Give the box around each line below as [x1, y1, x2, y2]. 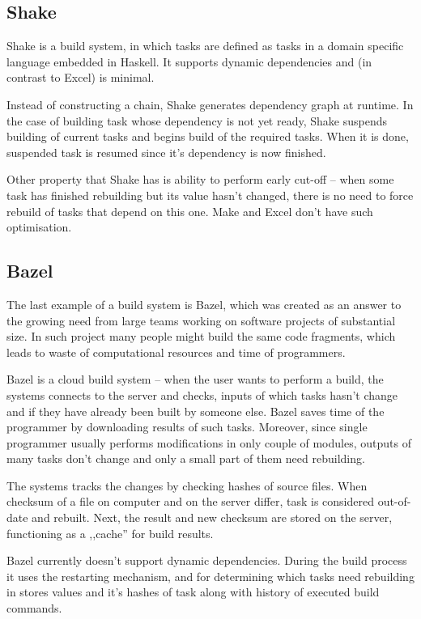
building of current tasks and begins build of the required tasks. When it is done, [6, 128, 409, 145]
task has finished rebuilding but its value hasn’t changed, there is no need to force [6, 186, 414, 203]
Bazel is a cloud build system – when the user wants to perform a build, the [6, 371, 384, 388]
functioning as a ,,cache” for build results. [6, 524, 214, 541]
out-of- [377, 493, 411, 510]
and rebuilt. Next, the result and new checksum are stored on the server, [32, 509, 393, 526]
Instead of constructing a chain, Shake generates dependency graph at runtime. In [6, 95, 414, 112]
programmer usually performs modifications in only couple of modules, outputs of [6, 434, 411, 451]
